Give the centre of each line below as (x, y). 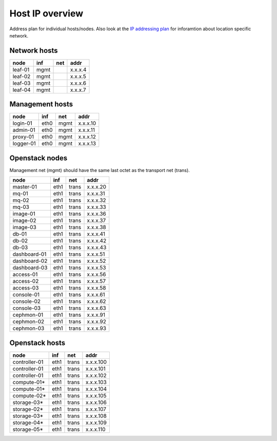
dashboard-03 (30, 268)
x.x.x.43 (97, 247)
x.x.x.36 (96, 214)
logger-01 (24, 144)
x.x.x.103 (96, 382)
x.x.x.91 (96, 315)
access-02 (26, 281)
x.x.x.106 (96, 402)
